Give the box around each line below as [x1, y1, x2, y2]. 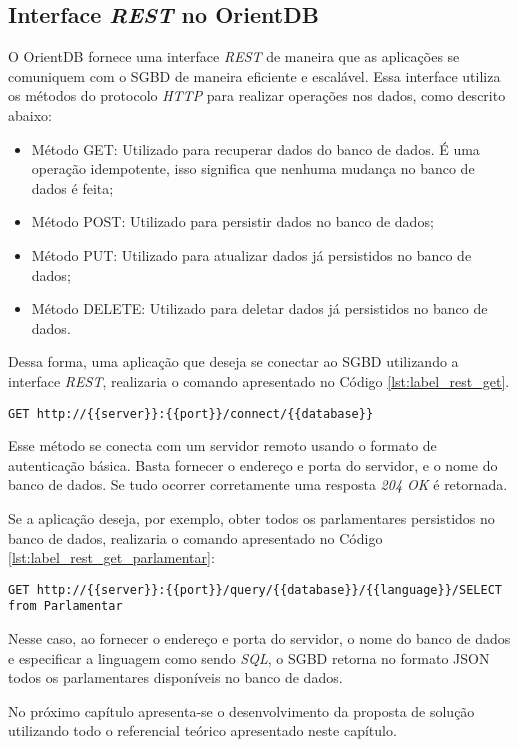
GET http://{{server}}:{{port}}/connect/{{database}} [8, 406, 374, 421]
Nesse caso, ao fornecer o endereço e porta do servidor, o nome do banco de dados [8, 628, 511, 649]
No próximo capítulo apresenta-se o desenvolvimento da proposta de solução [8, 700, 475, 721]
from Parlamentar [8, 599, 123, 614]
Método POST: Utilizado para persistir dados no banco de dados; [31, 211, 434, 232]
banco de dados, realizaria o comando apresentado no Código [8, 527, 383, 548]
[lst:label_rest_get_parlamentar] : [8, 547, 215, 568]
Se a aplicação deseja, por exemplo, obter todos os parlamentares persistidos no [8, 507, 495, 528]
